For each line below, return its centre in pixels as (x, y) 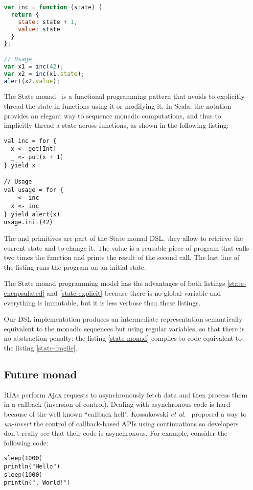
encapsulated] (24, 292)
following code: (26, 442)
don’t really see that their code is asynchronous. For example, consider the (116, 433)
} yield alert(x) (32, 214)
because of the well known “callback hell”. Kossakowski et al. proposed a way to (125, 413)
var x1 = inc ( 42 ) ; (34, 66)
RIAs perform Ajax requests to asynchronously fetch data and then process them (126, 394)
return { (25, 14)
